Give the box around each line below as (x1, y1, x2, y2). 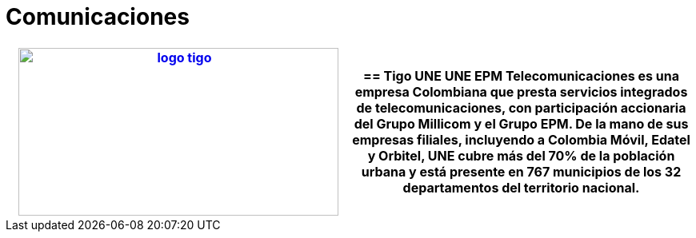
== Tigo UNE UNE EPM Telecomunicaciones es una (363, 67, 679, 84)
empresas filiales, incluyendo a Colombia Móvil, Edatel (352, 131, 690, 148)
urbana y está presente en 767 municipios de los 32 (361, 163, 682, 180)
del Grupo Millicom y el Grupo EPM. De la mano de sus (354, 115, 689, 132)
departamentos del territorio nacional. (402, 179, 640, 196)
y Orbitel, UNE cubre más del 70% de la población (367, 147, 675, 164)
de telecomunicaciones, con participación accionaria (356, 99, 686, 116)
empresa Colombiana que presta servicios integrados (354, 83, 688, 100)
